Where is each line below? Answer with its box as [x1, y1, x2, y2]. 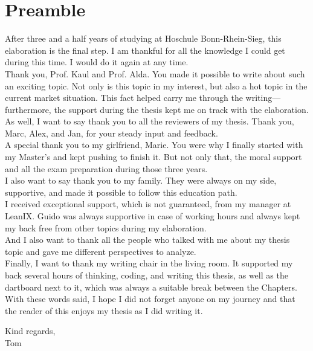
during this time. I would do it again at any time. [5, 56, 189, 68]
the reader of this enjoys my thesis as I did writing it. [5, 304, 203, 317]
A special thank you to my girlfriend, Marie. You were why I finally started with [5, 138, 303, 151]
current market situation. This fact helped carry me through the [5, 91, 243, 104]
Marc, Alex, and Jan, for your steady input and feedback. [5, 126, 218, 139]
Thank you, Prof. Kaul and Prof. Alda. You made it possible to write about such [5, 67, 305, 80]
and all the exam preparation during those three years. [5, 162, 208, 175]
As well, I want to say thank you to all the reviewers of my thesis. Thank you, [5, 115, 294, 127]
